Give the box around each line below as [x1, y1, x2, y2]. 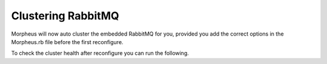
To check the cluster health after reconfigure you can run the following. [11, 50, 189, 57]
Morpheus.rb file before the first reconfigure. [11, 38, 124, 45]
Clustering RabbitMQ [11, 9, 119, 22]
